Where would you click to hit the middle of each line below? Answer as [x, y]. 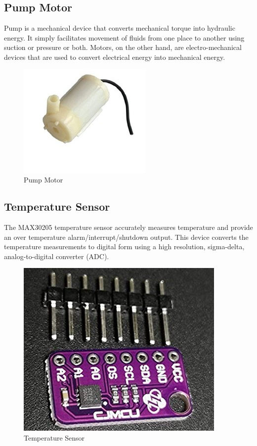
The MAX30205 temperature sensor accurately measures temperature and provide [128, 227]
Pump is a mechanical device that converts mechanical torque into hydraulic [120, 28]
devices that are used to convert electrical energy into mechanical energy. [115, 57]
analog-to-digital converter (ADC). [57, 256]
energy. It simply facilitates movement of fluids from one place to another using [124, 37]
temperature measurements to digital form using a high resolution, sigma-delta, [124, 246]
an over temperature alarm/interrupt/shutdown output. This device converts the [126, 237]
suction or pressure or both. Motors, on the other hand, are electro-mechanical [123, 47]
